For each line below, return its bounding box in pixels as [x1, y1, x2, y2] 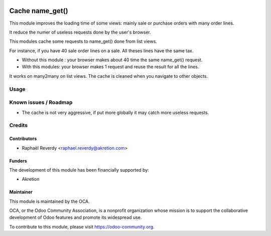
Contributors [9, 136, 37, 142]
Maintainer [9, 189, 33, 195]
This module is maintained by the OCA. [9, 198, 90, 204]
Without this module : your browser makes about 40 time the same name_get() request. [22, 57, 203, 63]
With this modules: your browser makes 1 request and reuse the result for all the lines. [22, 64, 199, 70]
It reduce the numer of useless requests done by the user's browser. [9, 29, 151, 35]
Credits [9, 122, 28, 129]
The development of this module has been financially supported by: [9, 167, 149, 173]
